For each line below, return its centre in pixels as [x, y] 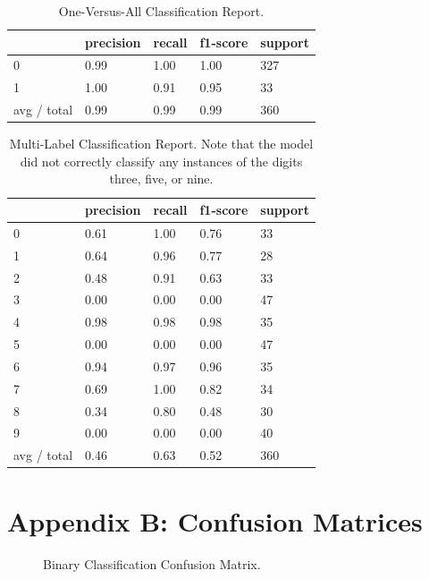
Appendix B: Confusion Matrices [215, 520]
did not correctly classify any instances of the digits [161, 161]
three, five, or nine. [161, 179]
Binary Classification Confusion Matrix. [152, 563]
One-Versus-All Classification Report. [161, 11]
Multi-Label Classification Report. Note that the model [161, 144]
